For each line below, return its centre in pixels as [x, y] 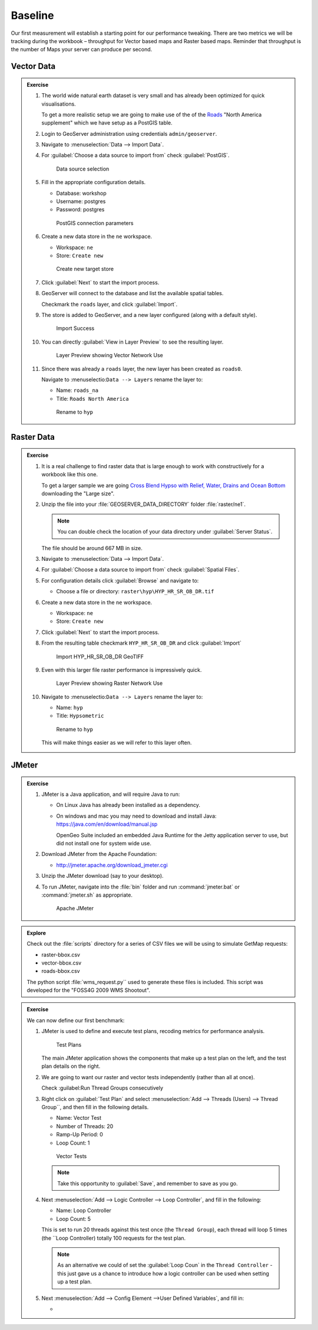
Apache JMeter [75, 909]
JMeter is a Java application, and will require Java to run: [111, 795]
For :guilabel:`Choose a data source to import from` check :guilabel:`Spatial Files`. [140, 570]
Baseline [32, 15]
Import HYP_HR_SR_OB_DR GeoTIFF [100, 656]
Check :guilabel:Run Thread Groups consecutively [102, 1088]
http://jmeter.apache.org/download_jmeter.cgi [112, 865]
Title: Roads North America [92, 398]
